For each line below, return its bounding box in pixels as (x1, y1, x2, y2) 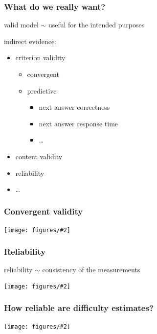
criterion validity (15, 52, 66, 63)
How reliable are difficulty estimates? (4, 302, 154, 314)
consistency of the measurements (42, 264, 140, 274)
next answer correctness (39, 102, 110, 112)
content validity (15, 151, 63, 161)
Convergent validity (4, 205, 83, 217)
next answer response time (39, 118, 118, 128)
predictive (27, 85, 57, 95)
